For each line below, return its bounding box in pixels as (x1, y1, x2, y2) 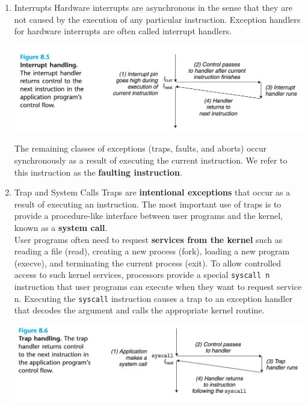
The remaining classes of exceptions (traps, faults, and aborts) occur (14, 142, 267, 155)
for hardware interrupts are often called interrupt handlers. (14, 25, 232, 37)
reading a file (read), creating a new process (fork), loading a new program (14, 245, 290, 257)
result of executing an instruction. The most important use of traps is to (14, 197, 282, 210)
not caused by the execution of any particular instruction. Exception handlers (14, 13, 301, 25)
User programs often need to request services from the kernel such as (14, 233, 283, 245)
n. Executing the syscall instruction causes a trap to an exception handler (14, 292, 292, 304)
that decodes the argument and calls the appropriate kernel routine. (14, 304, 265, 316)
